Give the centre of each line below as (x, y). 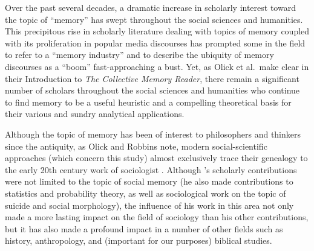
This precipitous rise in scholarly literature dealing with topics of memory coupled (157, 31)
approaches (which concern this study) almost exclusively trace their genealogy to (156, 158)
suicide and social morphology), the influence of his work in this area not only (149, 205)
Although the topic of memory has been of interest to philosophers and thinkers (153, 134)
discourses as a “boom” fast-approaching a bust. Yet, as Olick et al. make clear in (157, 66)
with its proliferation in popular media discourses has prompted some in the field (155, 43)
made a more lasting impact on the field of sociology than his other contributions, (157, 217)
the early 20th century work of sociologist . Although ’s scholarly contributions (151, 169)
